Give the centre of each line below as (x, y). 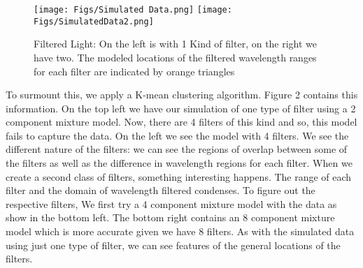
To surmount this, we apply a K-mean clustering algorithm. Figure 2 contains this (182, 95)
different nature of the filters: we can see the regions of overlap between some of (177, 149)
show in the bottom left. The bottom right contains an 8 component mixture (170, 217)
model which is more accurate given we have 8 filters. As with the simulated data (180, 231)
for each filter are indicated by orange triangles (134, 71)
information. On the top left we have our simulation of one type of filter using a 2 (181, 108)
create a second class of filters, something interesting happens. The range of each (179, 176)
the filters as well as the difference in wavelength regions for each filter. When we (179, 163)
